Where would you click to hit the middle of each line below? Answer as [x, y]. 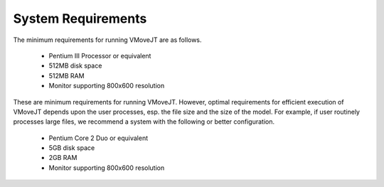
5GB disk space [72, 148]
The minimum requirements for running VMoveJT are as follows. [107, 40]
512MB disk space [75, 66]
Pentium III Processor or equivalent [100, 55]
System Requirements [80, 18]
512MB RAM [66, 75]
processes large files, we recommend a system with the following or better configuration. [144, 122]
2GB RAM [63, 158]
